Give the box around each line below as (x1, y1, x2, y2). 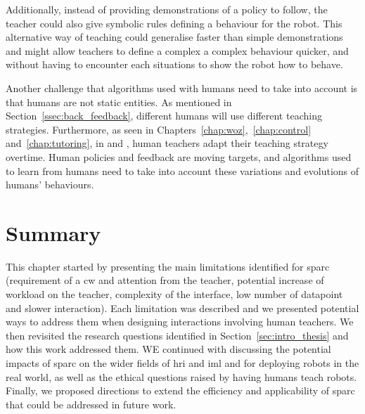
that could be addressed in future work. (6, 396, 177, 411)
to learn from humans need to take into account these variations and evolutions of (6, 163, 359, 178)
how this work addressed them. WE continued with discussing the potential (6, 342, 331, 356)
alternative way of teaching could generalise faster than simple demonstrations (6, 30, 343, 44)
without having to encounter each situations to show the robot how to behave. (6, 57, 343, 72)
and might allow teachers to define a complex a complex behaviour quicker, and (6, 43, 349, 58)
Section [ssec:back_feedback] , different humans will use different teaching (6, 108, 322, 123)
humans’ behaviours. (6, 177, 94, 192)
